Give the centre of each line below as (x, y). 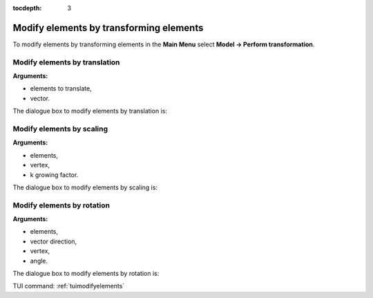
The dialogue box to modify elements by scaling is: (85, 187)
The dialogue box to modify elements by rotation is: (86, 274)
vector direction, (54, 241)
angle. (39, 261)
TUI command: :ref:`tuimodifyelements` (69, 286)
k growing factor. (54, 175)
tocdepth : (27, 8)
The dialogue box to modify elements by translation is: (90, 111)
